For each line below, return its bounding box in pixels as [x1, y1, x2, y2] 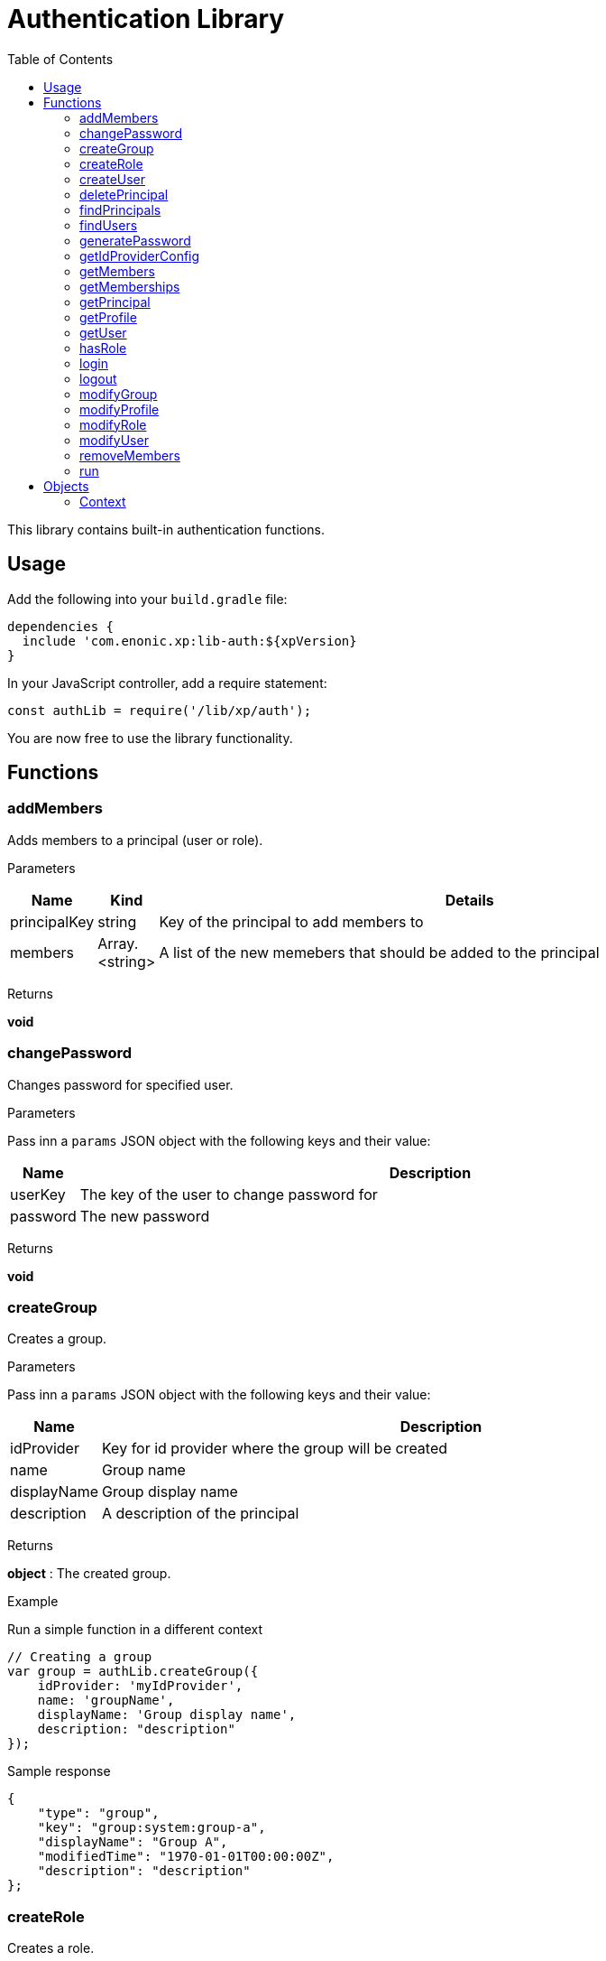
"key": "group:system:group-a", [37, 1820, 266, 1836]
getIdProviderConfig [79, 247, 200, 264]
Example [7, 1594, 59, 1610]
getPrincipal [79, 293, 151, 310]
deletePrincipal [79, 186, 169, 202]
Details [445, 890, 494, 909]
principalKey [10, 912, 95, 931]
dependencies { [7, 618, 115, 634]
